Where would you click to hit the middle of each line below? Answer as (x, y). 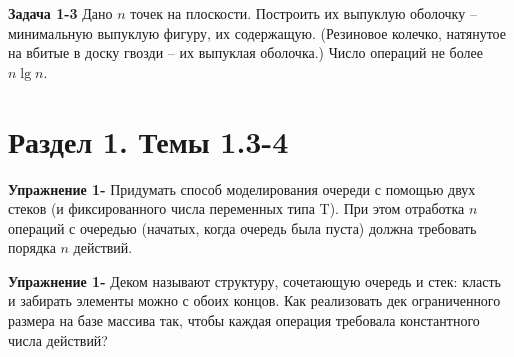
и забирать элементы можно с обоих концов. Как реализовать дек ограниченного (254, 300)
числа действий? (58, 339)
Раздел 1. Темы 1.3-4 (148, 140)
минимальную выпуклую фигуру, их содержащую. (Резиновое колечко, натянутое (257, 32)
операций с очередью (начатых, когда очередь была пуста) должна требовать (242, 227)
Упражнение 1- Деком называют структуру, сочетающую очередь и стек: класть (254, 280)
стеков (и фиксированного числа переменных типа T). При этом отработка (236, 208)
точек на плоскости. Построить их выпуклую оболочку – (303, 13)
